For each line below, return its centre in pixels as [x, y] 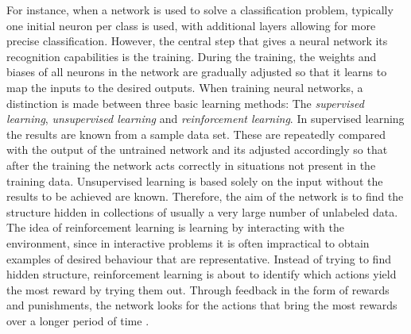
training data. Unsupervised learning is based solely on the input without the [195, 180]
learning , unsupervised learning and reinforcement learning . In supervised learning [205, 119]
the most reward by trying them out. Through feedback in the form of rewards [198, 289]
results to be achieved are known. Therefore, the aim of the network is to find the [205, 196]
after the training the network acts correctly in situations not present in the [191, 165]
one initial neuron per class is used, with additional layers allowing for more [191, 25]
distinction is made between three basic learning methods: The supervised [185, 103]
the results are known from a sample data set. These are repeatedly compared [196, 134]
